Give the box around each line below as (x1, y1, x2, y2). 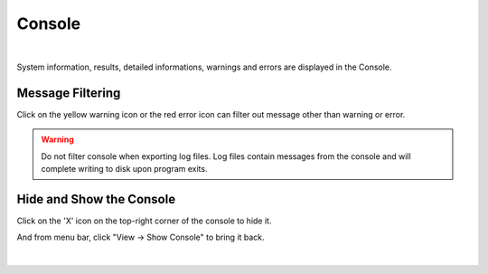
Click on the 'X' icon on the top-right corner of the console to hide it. (16, 215, 272, 226)
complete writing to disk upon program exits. (41, 164, 208, 175)
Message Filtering (16, 85, 121, 100)
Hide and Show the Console (16, 191, 176, 207)
